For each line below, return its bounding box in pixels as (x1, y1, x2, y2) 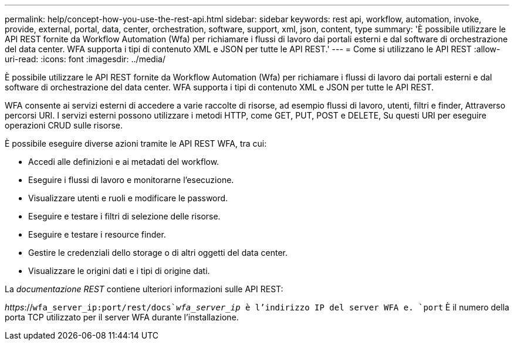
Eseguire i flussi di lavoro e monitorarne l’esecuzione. (28, 175, 234, 185)
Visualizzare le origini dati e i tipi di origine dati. (28, 266, 210, 276)
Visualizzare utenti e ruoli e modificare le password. (28, 193, 228, 203)
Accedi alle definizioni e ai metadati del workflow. (28, 157, 219, 167)
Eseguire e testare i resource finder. (28, 229, 166, 239)
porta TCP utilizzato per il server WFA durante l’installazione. (5, 312, 239, 322)
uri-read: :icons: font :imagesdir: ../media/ (5, 54, 165, 64)
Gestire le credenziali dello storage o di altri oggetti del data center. (28, 248, 288, 258)
